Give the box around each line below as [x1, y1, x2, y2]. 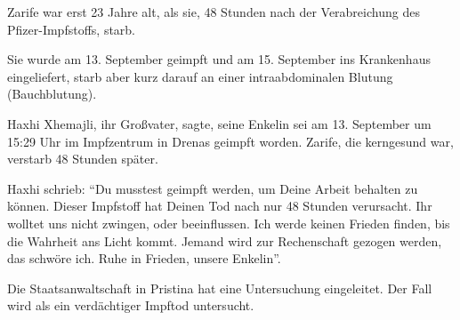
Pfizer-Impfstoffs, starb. [7, 20, 136, 38]
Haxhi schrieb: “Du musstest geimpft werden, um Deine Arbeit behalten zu [7, 179, 418, 197]
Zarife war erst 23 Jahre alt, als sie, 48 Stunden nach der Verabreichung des [7, 3, 420, 20]
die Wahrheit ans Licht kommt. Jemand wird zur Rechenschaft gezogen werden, [7, 231, 442, 250]
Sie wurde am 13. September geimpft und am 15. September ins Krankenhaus [7, 50, 431, 68]
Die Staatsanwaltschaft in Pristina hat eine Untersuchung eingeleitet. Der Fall [7, 278, 432, 297]
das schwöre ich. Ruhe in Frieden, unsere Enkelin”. [7, 249, 281, 268]
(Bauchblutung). [7, 84, 97, 103]
